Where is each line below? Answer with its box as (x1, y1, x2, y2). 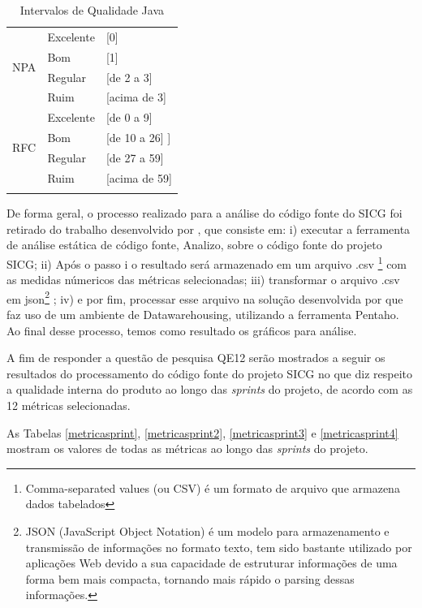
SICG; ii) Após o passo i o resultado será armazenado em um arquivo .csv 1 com (6, 252, 407, 272)
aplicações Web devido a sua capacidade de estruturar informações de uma (25, 554, 398, 571)
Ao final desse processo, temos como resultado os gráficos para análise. (6, 321, 357, 338)
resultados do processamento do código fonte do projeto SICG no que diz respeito (6, 364, 412, 382)
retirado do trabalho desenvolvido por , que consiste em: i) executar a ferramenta (6, 220, 411, 237)
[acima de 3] (105, 88, 166, 106)
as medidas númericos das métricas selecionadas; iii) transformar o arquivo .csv (6, 271, 400, 288)
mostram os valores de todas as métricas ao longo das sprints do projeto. (6, 440, 368, 457)
